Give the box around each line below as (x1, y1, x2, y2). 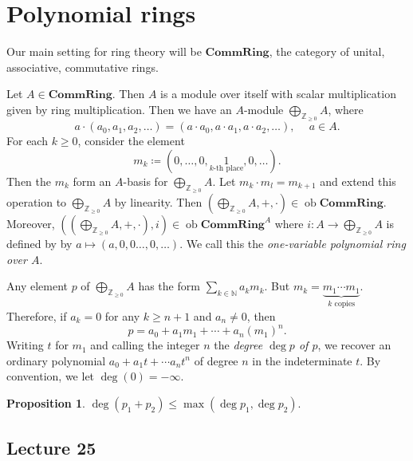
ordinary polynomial (6, 352, 106, 368)
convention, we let (6, 368, 95, 384)
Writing (6, 337, 44, 353)
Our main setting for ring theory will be (6, 43, 202, 60)
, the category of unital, (269, 43, 385, 60)
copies (334, 300, 356, 309)
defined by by (6, 234, 73, 251)
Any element (6, 278, 68, 294)
